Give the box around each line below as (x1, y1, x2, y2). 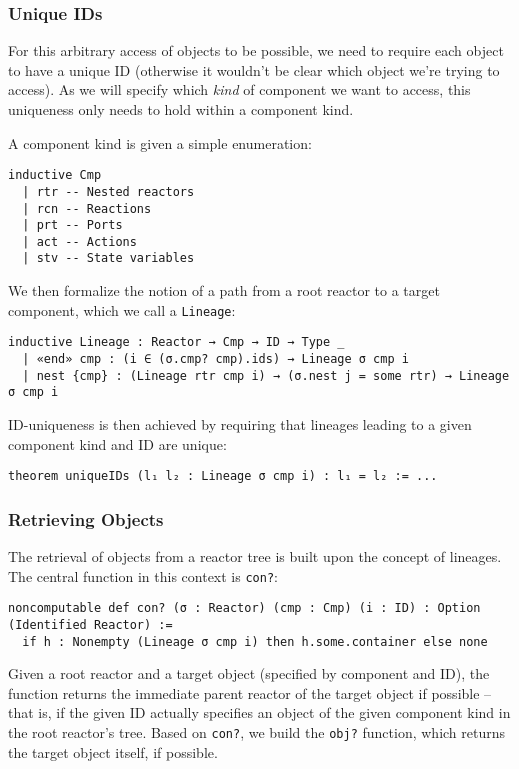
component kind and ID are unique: (8, 433, 227, 454)
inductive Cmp (8, 168, 102, 183)
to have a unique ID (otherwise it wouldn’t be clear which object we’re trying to (8, 59, 500, 80)
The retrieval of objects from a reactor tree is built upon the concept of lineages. (8, 546, 502, 567)
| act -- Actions (22, 234, 137, 249)
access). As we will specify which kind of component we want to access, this (8, 79, 471, 100)
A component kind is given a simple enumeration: (8, 132, 312, 153)
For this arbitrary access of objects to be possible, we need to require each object (8, 40, 504, 61)
